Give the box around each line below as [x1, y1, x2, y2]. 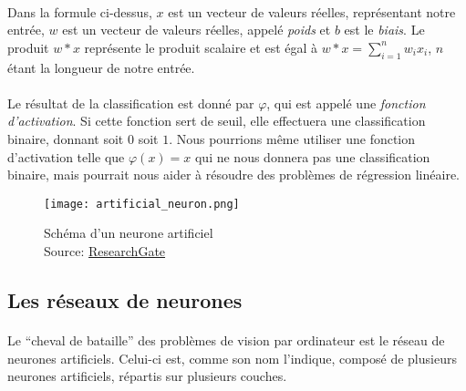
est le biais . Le [344, 20, 425, 39]
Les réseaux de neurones [7, 285, 243, 314]
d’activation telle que [7, 147, 125, 166]
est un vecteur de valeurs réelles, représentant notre [168, 2, 456, 21]
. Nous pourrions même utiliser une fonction [169, 129, 416, 148]
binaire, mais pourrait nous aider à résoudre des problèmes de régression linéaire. [7, 165, 460, 184]
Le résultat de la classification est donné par [7, 93, 254, 112]
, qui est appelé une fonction [266, 93, 426, 112]
